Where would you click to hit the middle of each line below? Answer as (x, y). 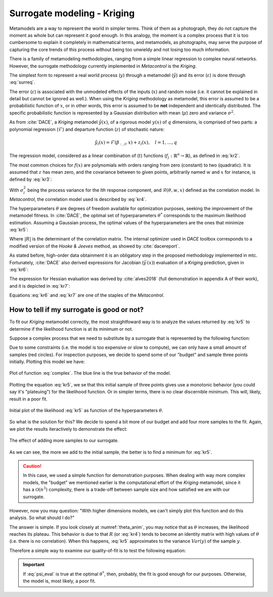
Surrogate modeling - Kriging (72, 13)
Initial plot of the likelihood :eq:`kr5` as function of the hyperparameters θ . (86, 411)
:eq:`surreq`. (22, 82)
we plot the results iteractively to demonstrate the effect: (68, 429)
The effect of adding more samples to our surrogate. (64, 441)
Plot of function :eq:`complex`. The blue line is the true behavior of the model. (90, 373)
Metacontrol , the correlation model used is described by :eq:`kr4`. (78, 199)
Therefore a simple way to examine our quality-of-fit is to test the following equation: (98, 550)
